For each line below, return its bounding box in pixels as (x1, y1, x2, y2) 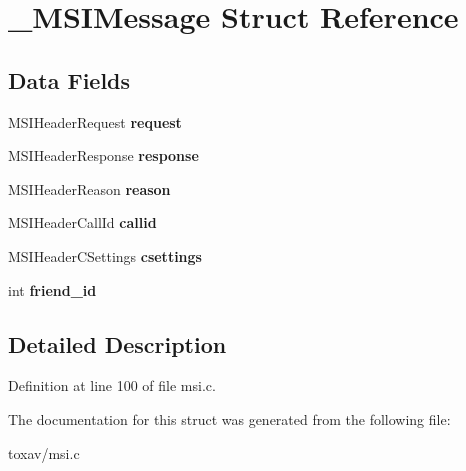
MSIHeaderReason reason (8, 178, 171, 199)
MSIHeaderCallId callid (8, 212, 157, 233)
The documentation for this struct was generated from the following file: (8, 408, 451, 429)
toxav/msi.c (8, 442, 80, 463)
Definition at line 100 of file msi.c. (8, 375, 216, 396)
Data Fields (8, 64, 131, 95)
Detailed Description (8, 328, 227, 359)
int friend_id (8, 279, 97, 300)
